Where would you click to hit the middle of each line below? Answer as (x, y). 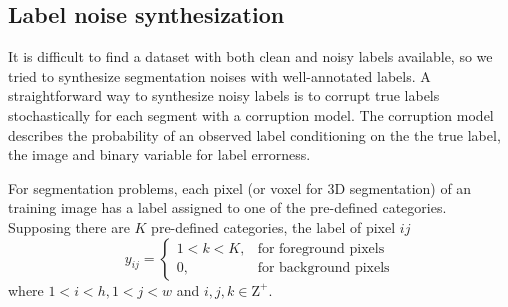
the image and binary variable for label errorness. (159, 154)
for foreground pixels (321, 249)
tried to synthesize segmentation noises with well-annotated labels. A (219, 75)
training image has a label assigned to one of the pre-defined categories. (227, 207)
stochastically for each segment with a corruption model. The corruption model (251, 114)
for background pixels (323, 268)
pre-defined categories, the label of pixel (273, 226)
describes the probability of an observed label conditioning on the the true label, (254, 134)
